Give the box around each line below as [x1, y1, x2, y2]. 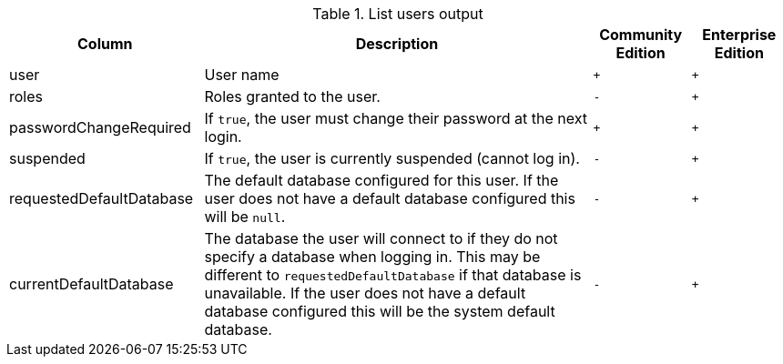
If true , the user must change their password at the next [204, 109, 587, 127]
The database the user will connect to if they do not [204, 229, 558, 248]
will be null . [204, 207, 286, 226]
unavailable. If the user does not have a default [204, 284, 526, 302]
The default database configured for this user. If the [204, 171, 559, 189]
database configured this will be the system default [204, 302, 555, 320]
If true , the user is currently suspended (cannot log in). [204, 149, 580, 167]
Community [599, 25, 683, 44]
